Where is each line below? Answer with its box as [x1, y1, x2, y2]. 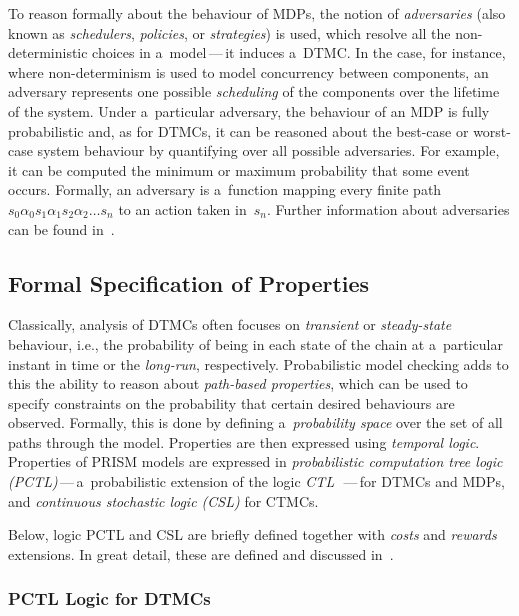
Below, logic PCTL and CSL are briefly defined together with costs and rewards [8, 524, 497, 545]
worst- [473, 120, 511, 141]
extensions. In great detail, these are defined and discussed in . [8, 543, 394, 564]
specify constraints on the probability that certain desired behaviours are [8, 392, 455, 413]
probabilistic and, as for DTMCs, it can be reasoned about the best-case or [8, 120, 469, 141]
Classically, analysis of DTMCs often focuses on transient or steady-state [8, 314, 452, 335]
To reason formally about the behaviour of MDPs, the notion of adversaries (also [8, 3, 506, 23]
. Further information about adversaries [266, 198, 510, 219]
